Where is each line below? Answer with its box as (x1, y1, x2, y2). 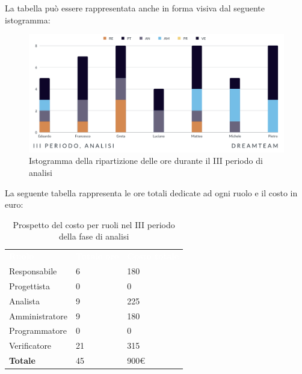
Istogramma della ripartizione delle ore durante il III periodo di (29, 154, 263, 167)
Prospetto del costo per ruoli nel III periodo (13, 218, 175, 231)
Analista (9, 294, 40, 307)
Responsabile (9, 265, 57, 277)
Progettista (9, 279, 50, 292)
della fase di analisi (58, 230, 129, 243)
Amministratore (9, 309, 67, 322)
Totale (9, 354, 35, 367)
